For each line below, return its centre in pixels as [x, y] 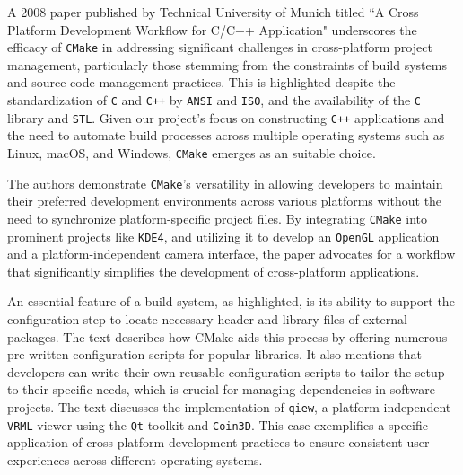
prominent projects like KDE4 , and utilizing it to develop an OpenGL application [223, 236]
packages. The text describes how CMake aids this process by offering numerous [227, 336]
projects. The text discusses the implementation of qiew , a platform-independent [229, 406]
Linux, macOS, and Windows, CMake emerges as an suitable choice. [192, 152]
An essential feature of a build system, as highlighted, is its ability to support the [231, 301]
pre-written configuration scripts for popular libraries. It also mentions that [214, 354]
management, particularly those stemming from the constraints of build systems [227, 64]
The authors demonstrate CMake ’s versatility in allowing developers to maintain [225, 183]
